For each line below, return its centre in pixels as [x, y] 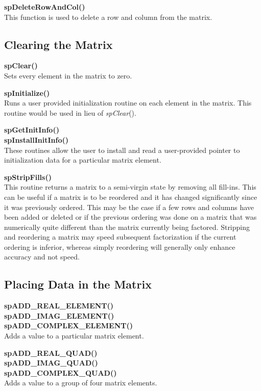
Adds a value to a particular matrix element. [74, 336]
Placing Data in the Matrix [78, 284]
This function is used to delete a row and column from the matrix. [108, 17]
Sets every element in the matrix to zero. [68, 75]
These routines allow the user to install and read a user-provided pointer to [122, 150]
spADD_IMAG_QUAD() [51, 363]
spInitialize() [27, 93]
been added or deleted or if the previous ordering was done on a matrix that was [130, 217]
